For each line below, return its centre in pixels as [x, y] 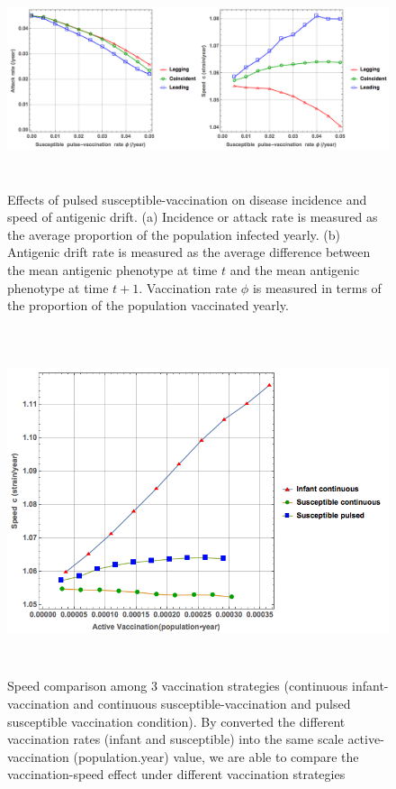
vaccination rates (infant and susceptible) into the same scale [175, 739]
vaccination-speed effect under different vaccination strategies [176, 774]
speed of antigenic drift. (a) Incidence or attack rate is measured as [193, 217]
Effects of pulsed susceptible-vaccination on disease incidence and [187, 199]
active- [366, 739]
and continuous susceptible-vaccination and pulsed [212, 703]
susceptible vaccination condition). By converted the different [176, 721]
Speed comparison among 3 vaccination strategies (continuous [178, 686]
